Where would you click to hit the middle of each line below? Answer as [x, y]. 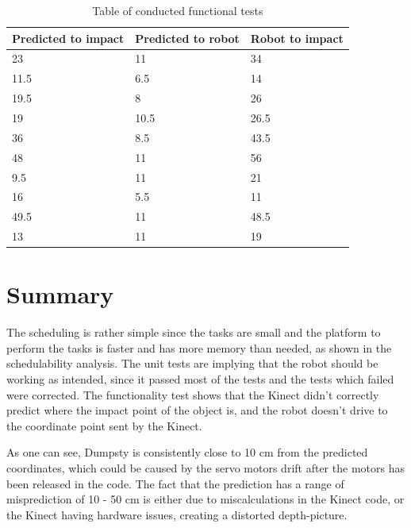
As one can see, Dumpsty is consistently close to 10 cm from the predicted [187, 452]
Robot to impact [297, 38]
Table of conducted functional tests [178, 10]
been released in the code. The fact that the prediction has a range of [175, 483]
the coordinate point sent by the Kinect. [104, 425]
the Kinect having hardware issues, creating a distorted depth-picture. [177, 514]
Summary [60, 294]
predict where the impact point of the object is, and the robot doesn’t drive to [197, 410]
